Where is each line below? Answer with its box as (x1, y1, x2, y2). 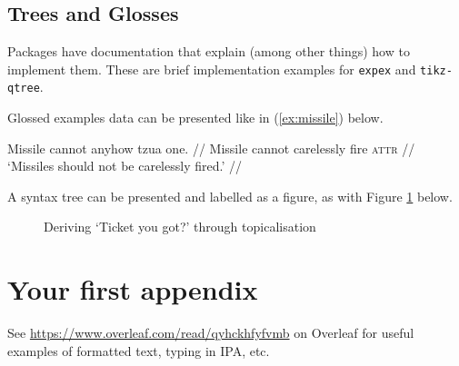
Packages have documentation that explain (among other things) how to (7, 42, 410, 61)
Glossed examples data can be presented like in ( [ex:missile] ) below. (7, 108, 384, 127)
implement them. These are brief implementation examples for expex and (7, 59, 416, 78)
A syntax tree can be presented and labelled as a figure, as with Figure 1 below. (7, 186, 453, 205)
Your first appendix (7, 271, 258, 308)
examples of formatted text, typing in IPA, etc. (7, 341, 270, 360)
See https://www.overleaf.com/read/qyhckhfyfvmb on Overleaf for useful (7, 323, 414, 342)
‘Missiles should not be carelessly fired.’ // (7, 156, 242, 175)
